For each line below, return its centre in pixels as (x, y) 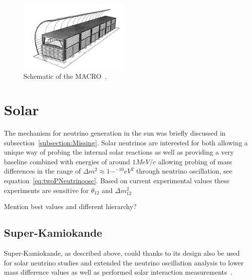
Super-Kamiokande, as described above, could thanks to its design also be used (122, 253)
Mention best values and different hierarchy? (70, 206)
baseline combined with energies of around (67, 161)
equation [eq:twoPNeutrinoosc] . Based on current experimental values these (117, 180)
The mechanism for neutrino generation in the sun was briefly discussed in (115, 133)
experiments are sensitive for (46, 190)
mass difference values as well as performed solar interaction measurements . (118, 272)
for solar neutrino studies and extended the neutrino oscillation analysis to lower (124, 262)
